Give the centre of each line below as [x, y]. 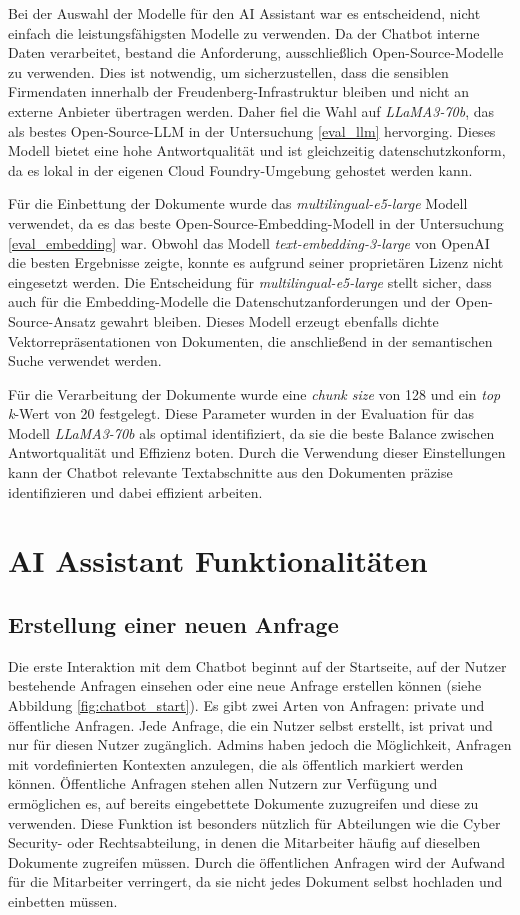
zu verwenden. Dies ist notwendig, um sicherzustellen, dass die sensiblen [228, 71]
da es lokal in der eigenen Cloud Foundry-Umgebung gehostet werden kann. [240, 169]
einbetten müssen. [63, 900]
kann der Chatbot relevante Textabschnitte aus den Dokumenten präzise [230, 472]
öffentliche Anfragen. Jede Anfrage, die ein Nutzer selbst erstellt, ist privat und [250, 724]
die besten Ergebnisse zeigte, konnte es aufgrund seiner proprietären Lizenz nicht [256, 262]
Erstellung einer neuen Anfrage [173, 624]
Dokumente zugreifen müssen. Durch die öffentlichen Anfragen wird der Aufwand [256, 861]
